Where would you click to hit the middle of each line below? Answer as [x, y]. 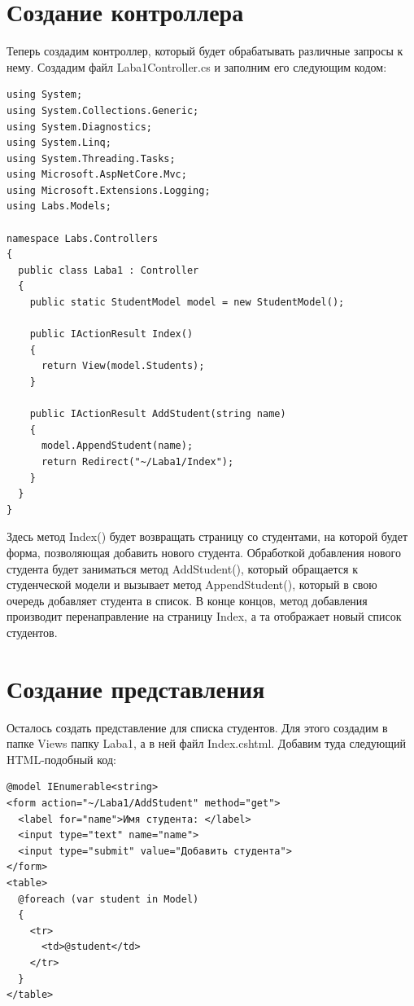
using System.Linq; [59, 143]
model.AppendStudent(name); [117, 446]
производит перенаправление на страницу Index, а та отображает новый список [204, 616]
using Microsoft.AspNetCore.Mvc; [97, 175]
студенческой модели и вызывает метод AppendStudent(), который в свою [192, 584]
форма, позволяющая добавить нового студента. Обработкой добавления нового [204, 552]
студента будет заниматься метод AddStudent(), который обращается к [182, 568]
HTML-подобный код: [61, 759]
